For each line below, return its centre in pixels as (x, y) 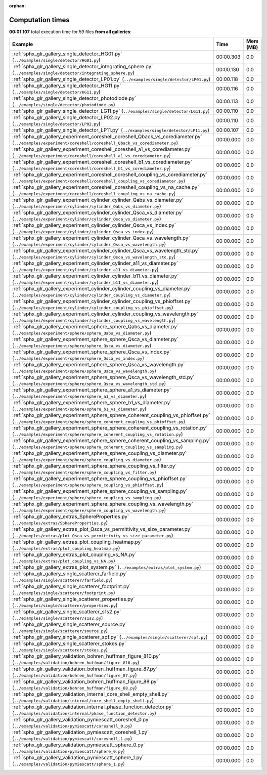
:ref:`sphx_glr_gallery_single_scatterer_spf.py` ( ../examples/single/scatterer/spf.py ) (110, 637)
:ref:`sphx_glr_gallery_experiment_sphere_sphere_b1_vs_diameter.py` (92, 403)
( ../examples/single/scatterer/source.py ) (60, 631)
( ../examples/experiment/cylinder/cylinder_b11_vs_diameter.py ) (86, 282)
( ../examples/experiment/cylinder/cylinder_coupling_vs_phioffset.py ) (93, 307)
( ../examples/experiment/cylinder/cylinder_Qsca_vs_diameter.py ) (87, 219)
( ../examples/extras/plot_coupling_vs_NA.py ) (64, 561)
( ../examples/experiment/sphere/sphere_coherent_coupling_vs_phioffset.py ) (99, 422)
